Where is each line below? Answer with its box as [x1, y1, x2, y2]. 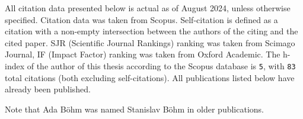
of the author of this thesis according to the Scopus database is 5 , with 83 [27, 59, 296, 72]
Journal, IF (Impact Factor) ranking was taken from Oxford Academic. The [5, 48, 280, 60]
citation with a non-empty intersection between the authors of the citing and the [5, 25, 298, 37]
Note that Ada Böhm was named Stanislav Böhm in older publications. [5, 102, 264, 115]
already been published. [5, 83, 91, 95]
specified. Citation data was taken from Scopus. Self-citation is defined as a [5, 13, 278, 25]
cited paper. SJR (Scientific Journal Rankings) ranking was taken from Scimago [5, 36, 295, 49]
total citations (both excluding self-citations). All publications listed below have [5, 71, 295, 83]
